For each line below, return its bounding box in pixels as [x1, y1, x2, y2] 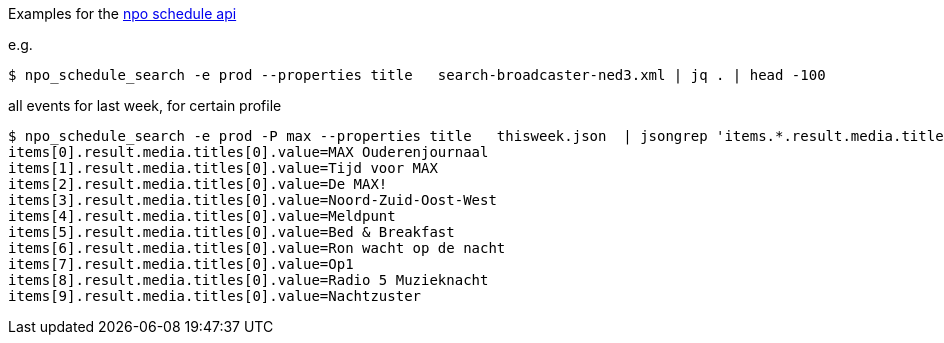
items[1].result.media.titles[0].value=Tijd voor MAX [8, 160, 438, 176]
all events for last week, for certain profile [8, 97, 282, 114]
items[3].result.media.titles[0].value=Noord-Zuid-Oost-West [8, 192, 497, 208]
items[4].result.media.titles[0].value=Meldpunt [8, 208, 396, 224]
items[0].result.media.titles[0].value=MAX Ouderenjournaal [8, 144, 489, 160]
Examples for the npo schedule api [8, 5, 237, 22]
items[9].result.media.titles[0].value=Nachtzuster [8, 288, 422, 304]
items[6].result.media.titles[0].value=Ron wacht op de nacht [8, 240, 506, 256]
